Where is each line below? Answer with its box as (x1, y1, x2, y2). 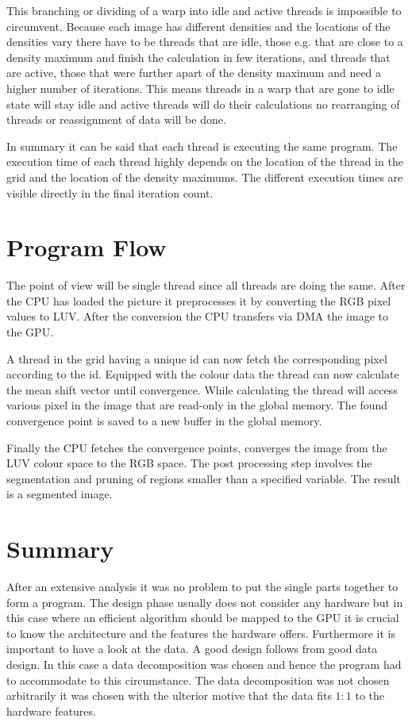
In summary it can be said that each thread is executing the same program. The (6, 137, 398, 154)
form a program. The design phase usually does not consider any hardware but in (6, 593, 403, 610)
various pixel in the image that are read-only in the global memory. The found (6, 397, 388, 413)
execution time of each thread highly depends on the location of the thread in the (6, 153, 403, 170)
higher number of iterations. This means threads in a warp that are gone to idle (6, 79, 395, 96)
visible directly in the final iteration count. (6, 184, 214, 201)
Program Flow (6, 231, 167, 263)
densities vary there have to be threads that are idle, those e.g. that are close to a (6, 33, 403, 50)
